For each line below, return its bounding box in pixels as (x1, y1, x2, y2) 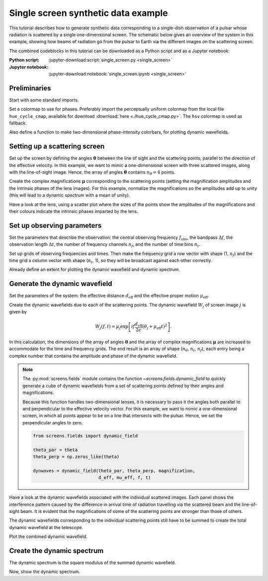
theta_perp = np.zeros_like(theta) (33, 454, 120, 460)
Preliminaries (9, 84, 52, 92)
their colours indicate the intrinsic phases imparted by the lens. (9, 208, 138, 214)
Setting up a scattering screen (9, 142, 105, 151)
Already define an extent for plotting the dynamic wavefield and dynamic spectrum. (9, 267, 180, 273)
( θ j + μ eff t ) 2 (142, 323, 167, 331)
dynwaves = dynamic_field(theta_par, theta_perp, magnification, (33, 468, 196, 474)
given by (9, 309, 27, 315)
